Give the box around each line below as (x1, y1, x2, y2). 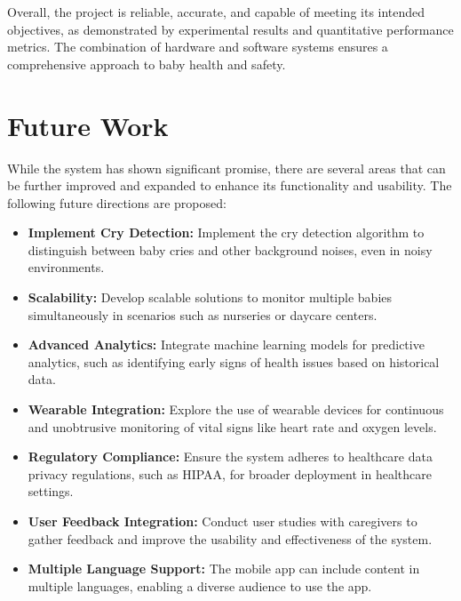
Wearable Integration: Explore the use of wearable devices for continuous (28, 400, 444, 419)
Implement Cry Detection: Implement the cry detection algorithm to (28, 223, 425, 242)
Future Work (7, 107, 169, 143)
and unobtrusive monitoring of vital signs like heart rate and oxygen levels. (28, 417, 437, 436)
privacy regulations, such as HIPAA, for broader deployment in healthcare (28, 464, 432, 483)
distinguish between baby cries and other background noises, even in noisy (28, 240, 433, 259)
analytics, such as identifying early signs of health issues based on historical (28, 352, 440, 371)
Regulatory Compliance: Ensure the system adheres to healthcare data (28, 447, 433, 466)
